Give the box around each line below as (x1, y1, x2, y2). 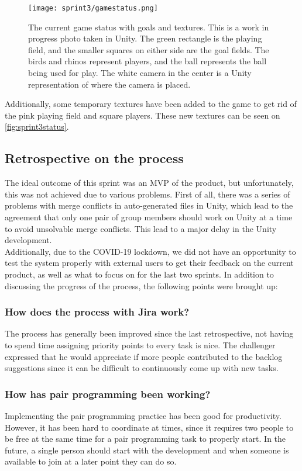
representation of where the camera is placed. (28, 78, 191, 90)
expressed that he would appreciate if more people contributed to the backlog (5, 350, 283, 362)
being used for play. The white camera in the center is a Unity (28, 67, 252, 79)
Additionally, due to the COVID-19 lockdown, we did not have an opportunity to (5, 245, 296, 257)
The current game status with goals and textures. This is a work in (28, 20, 269, 33)
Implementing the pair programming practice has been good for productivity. (5, 409, 282, 421)
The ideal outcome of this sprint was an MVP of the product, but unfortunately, (5, 176, 294, 189)
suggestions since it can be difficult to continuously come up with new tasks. (5, 362, 279, 374)
